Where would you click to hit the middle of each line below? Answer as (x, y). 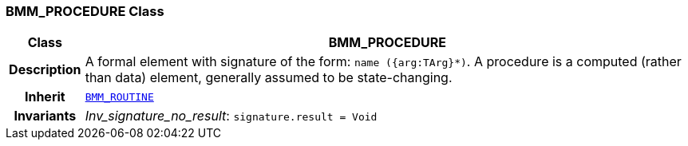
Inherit (45, 97)
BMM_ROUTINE (119, 97)
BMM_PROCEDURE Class (85, 11)
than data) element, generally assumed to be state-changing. (269, 78)
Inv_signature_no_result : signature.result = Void (231, 116)
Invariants (45, 116)
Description (45, 70)
